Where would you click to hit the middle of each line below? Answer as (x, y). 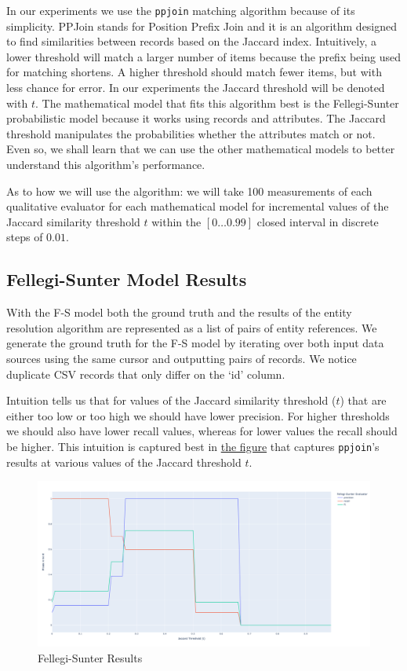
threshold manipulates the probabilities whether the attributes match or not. (191, 133)
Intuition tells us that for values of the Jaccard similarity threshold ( (171, 400)
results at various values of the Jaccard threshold (124, 462)
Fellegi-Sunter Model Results (127, 279)
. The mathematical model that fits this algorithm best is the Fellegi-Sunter (217, 103)
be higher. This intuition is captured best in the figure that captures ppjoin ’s (193, 446)
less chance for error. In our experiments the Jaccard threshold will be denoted (196, 88)
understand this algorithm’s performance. (106, 164)
